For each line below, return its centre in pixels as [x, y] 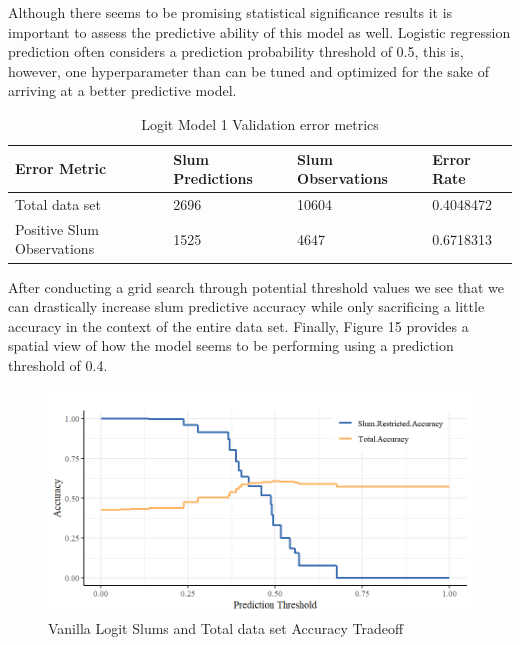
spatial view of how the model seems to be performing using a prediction [231, 345]
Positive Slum [57, 228]
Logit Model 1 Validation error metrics [260, 123]
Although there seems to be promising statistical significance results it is [230, 12]
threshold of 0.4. [58, 364]
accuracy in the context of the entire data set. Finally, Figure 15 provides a [238, 325]
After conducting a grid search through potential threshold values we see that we [256, 286]
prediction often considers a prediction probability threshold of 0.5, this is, [236, 51]
